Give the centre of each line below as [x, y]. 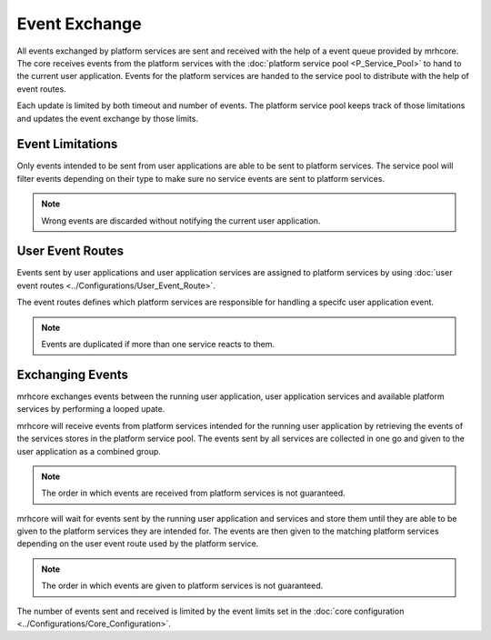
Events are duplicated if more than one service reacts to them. [158, 345]
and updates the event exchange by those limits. [108, 118]
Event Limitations [67, 144]
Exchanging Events [73, 374]
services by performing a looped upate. [91, 409]
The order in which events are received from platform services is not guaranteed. [193, 493]
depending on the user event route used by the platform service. [138, 544]
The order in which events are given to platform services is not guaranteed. [182, 585]
